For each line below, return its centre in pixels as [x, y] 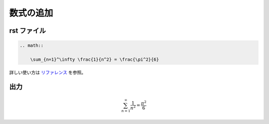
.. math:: [32, 46]
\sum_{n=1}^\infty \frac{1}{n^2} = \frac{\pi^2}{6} [95, 59]
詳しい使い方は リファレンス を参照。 [48, 72]
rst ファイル [27, 31]
